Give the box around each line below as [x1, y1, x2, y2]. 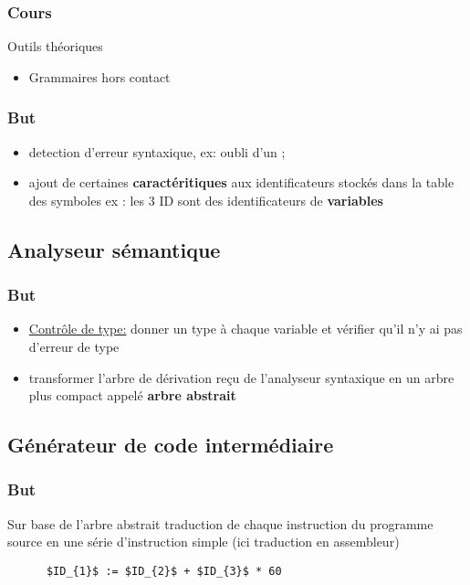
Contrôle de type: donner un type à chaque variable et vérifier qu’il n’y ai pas [28, 319, 463, 338]
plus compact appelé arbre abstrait [28, 386, 236, 405]
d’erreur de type [28, 337, 120, 356]
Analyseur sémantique [7, 235, 221, 263]
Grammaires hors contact [28, 67, 171, 86]
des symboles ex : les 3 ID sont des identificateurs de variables [28, 190, 383, 209]
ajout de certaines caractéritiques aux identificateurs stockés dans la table [28, 173, 454, 192]
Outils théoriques [7, 37, 103, 56]
